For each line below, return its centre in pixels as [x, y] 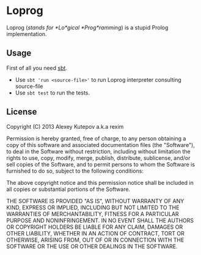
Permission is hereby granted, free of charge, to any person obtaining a [96, 138]
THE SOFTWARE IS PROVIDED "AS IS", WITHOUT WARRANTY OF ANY [95, 201]
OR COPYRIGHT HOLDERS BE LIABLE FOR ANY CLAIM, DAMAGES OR [95, 227]
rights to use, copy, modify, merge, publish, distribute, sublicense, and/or [98, 158]
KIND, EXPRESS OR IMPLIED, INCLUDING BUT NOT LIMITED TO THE [93, 207]
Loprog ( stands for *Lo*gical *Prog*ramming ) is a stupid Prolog [87, 27]
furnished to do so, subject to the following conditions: [75, 171]
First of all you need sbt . [37, 68]
